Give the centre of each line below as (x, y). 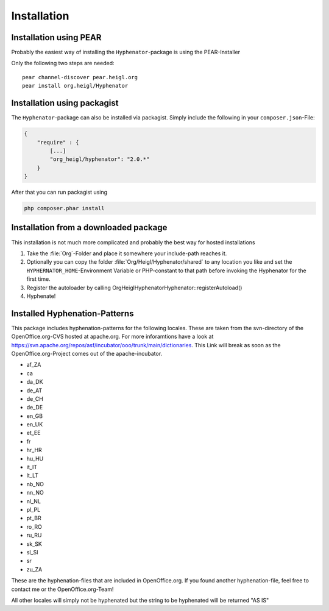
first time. (39, 279)
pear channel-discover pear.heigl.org (80, 77)
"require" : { (58, 142)
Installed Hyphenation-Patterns (73, 313)
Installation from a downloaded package (89, 228)
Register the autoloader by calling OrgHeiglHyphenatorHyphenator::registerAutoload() (134, 288)
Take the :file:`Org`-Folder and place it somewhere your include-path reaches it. (127, 253)
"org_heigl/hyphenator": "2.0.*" (100, 159)
